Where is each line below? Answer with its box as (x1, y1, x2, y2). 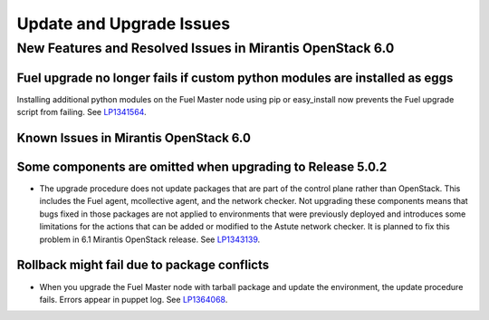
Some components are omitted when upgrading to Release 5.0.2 (16, 159, 388, 174)
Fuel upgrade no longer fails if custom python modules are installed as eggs (16, 70, 454, 85)
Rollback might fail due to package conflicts (16, 257, 270, 273)
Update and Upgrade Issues (16, 14, 231, 34)
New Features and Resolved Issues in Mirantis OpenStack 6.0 (16, 40, 395, 56)
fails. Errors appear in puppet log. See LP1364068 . (39, 294, 228, 305)
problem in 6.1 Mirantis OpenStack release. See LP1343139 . (39, 234, 261, 245)
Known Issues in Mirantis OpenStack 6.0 (16, 130, 251, 145)
